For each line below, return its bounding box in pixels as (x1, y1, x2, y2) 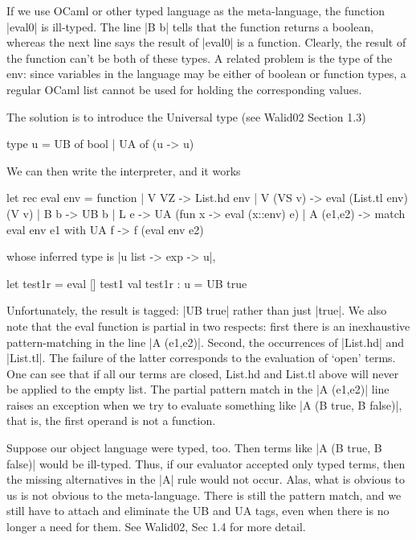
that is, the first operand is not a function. (6, 412, 216, 429)
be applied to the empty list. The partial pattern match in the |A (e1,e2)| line (6, 381, 389, 398)
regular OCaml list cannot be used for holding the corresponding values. (6, 80, 362, 97)
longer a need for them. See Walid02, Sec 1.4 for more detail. (6, 518, 306, 535)
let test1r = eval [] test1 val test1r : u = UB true (6, 274, 247, 291)
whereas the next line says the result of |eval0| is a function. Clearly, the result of (6, 34, 406, 51)
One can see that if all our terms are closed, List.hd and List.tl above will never (6, 365, 399, 381)
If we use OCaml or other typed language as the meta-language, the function (6, 2, 385, 19)
